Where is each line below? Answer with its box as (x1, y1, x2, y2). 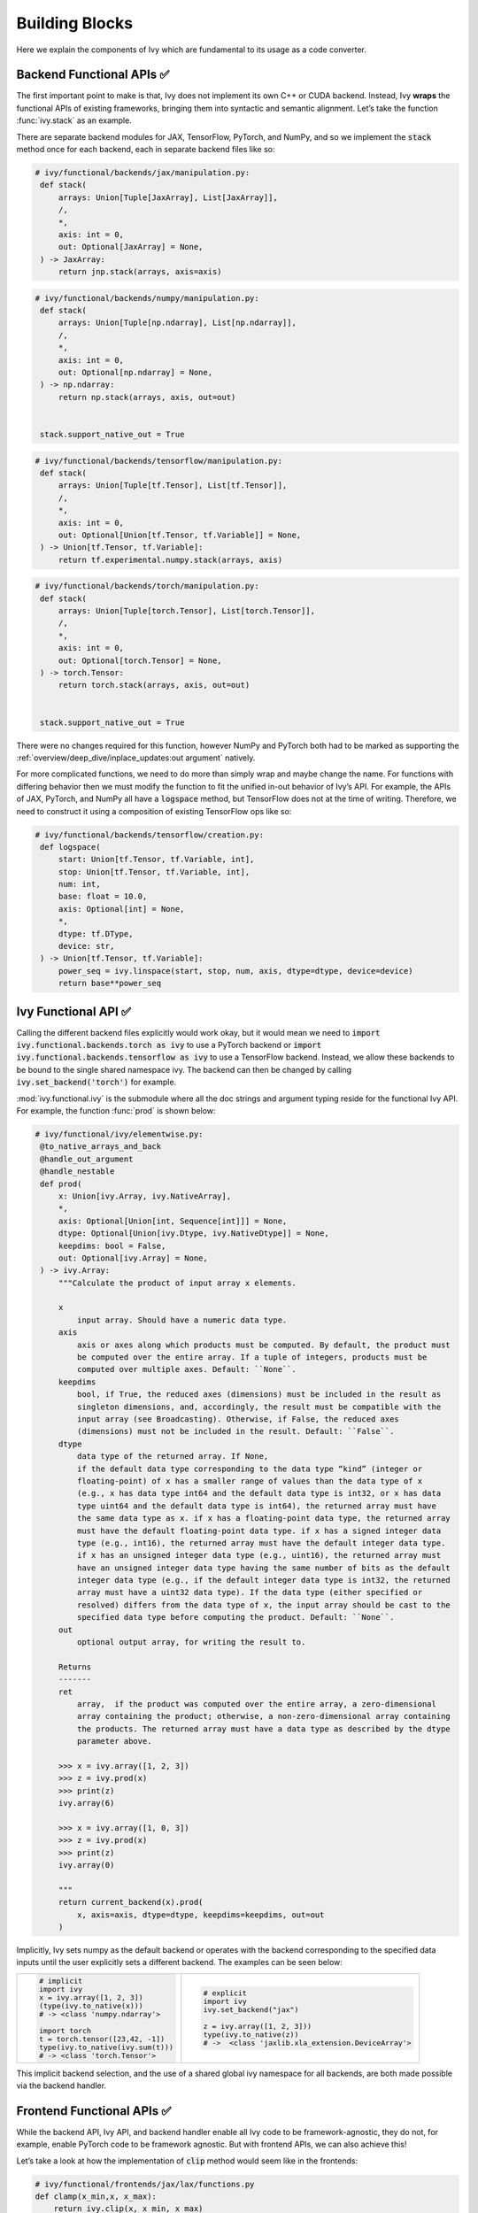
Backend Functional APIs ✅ (16, 67, 170, 82)
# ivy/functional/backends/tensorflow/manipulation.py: (35, 456, 283, 466)
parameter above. (76, 1736, 152, 1746)
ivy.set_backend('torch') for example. (16, 1076, 177, 1088)
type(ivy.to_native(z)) (203, 2030, 299, 2040)
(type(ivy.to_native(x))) (38, 2001, 143, 2010)
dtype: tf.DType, (58, 929, 134, 938)
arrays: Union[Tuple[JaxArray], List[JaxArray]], (58, 192, 278, 203)
